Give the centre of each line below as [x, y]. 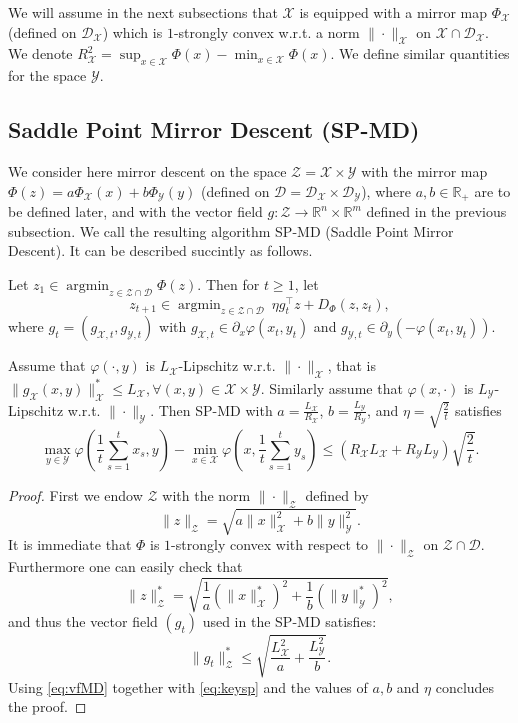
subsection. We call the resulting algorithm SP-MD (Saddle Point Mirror [231, 230]
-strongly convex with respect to [270, 544]
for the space [47, 75]
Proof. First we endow [75, 494]
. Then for [228, 283]
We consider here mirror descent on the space [147, 170]
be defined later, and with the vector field [135, 211]
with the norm [206, 494]
